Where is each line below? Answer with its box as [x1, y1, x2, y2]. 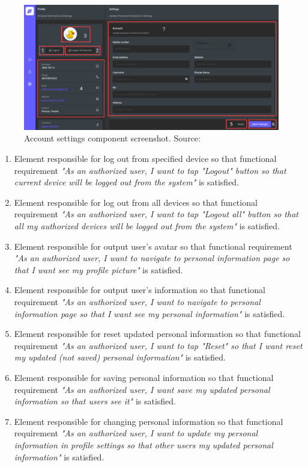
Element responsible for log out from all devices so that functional [14, 196, 258, 208]
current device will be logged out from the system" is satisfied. [14, 176, 240, 188]
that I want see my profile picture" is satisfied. [14, 263, 183, 276]
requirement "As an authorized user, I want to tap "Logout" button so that [14, 164, 286, 176]
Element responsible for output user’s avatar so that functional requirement [14, 240, 292, 252]
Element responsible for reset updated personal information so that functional [14, 327, 301, 340]
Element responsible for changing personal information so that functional [14, 415, 283, 427]
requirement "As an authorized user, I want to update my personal [14, 427, 258, 439]
